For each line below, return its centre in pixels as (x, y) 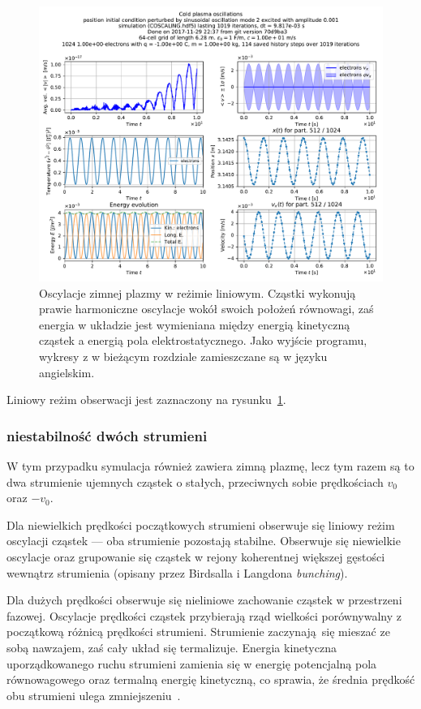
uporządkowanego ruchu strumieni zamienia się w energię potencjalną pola (192, 663)
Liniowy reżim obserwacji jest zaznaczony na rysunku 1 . (146, 400)
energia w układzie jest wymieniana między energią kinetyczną (195, 324)
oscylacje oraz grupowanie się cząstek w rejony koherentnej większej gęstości (196, 557)
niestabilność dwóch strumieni (107, 435)
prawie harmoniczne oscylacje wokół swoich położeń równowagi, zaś (206, 309)
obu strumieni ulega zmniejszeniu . (94, 695)
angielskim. (67, 372)
